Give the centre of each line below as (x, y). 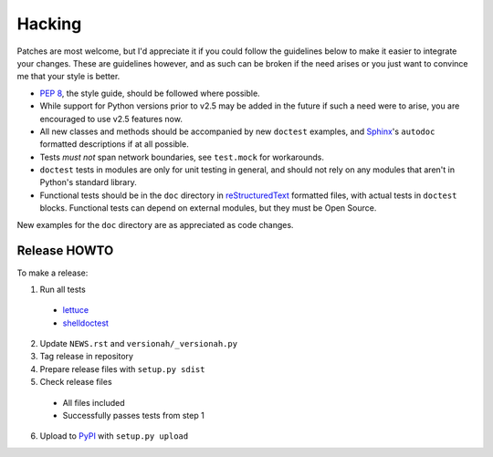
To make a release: (52, 273)
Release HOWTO (65, 251)
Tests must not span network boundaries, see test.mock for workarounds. (182, 157)
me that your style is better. (68, 77)
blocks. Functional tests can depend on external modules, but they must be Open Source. (208, 208)
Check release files (76, 382)
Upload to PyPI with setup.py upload (114, 436)
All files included (94, 402)
